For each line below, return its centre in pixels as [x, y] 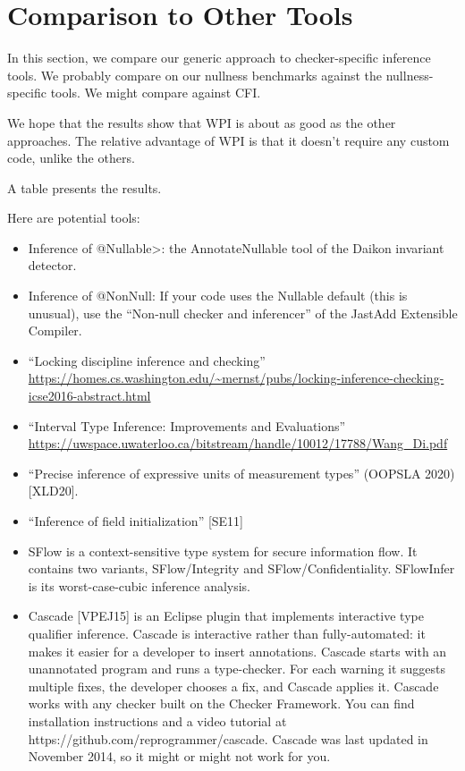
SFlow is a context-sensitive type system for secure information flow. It [223, 551]
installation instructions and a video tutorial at [157, 720]
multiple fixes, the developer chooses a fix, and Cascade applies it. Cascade [233, 686]
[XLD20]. [53, 491]
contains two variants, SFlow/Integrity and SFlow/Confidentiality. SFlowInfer [241, 568]
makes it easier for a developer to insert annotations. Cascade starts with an [237, 651]
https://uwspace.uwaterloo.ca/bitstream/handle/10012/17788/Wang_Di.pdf [238, 443]
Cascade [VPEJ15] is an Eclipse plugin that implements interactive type [226, 616]
